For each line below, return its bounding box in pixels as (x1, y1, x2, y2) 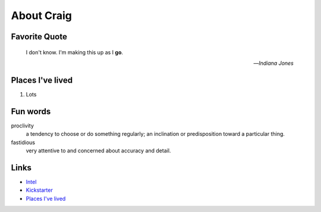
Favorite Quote (11, 32, 68, 42)
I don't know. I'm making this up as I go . (26, 48, 124, 56)
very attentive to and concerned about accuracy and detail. (26, 146, 171, 154)
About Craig (11, 9, 73, 22)
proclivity (11, 122, 34, 129)
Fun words (11, 106, 51, 116)
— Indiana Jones (253, 60, 294, 67)
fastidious (11, 139, 36, 146)
